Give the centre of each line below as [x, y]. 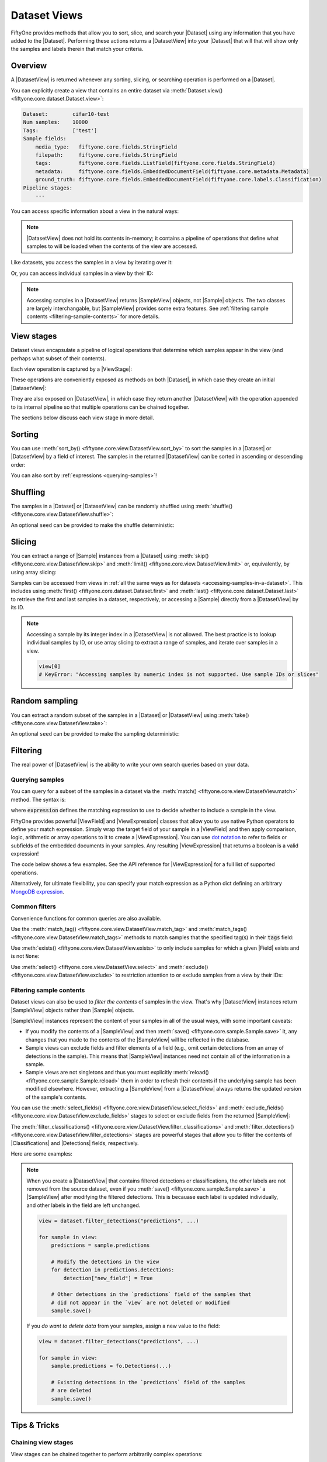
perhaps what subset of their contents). [58, 358]
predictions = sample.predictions [100, 1245]
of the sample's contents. [56, 1097]
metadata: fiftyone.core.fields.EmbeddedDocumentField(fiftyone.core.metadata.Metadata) [172, 171]
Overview [29, 66]
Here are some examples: [42, 1154]
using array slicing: [34, 572]
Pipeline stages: [48, 188]
